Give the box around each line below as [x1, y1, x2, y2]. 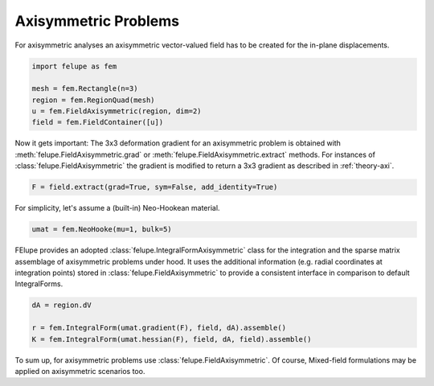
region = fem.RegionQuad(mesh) [31, 95, 156, 105]
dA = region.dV [31, 301, 92, 310]
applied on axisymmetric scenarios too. [14, 366, 145, 376]
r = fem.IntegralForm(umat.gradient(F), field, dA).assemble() [31, 323, 287, 333]
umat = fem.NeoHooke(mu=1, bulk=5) [31, 225, 172, 234]
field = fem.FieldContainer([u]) [31, 117, 164, 127]
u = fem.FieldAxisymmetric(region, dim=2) [31, 107, 202, 116]
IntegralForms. [14, 279, 63, 289]
